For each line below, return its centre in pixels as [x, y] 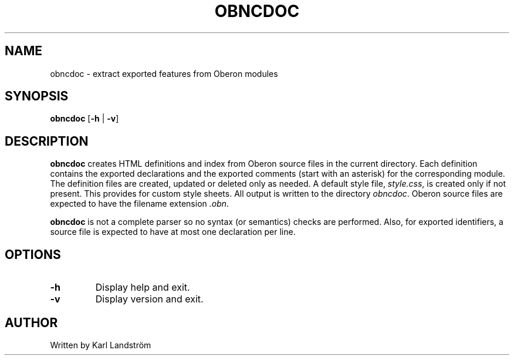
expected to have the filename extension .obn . [140, 204]
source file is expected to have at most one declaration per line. [173, 232]
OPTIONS [33, 254]
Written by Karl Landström [101, 345]
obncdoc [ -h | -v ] [84, 119]
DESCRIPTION [47, 141]
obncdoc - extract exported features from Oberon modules [164, 73]
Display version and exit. [149, 299]
